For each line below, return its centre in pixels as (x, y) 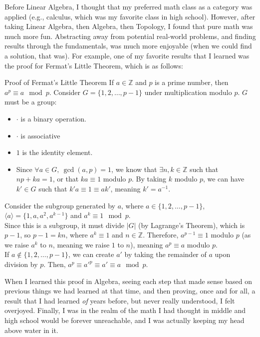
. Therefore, (161, 235)
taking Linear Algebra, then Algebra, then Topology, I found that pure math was (129, 26)
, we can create (91, 254)
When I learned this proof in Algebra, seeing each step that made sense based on (128, 281)
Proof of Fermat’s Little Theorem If (59, 82)
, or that (66, 179)
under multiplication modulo (188, 92)
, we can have (224, 179)
